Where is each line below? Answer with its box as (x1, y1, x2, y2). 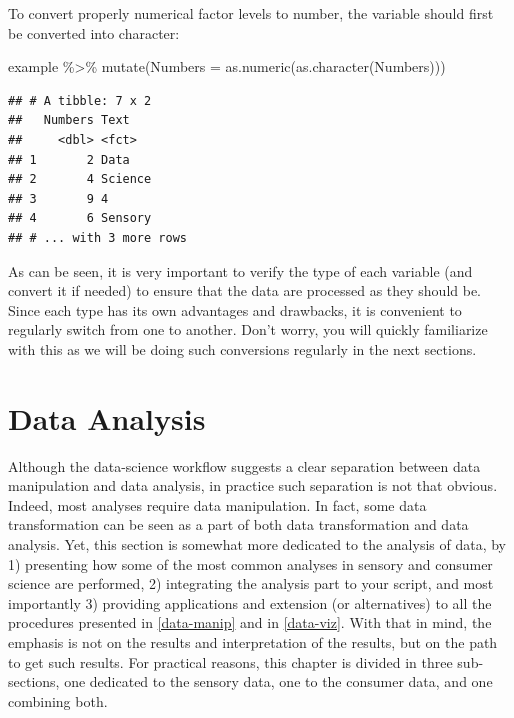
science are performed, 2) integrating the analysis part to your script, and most (8, 573, 494, 594)
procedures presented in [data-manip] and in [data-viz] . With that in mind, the (8, 612, 492, 633)
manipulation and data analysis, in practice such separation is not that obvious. (8, 475, 498, 496)
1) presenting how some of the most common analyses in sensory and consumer (8, 553, 493, 574)
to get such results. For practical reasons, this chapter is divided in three (8, 651, 453, 672)
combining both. (8, 690, 108, 711)
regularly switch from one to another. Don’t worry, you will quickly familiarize (8, 319, 488, 340)
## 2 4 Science (8, 172, 152, 187)
